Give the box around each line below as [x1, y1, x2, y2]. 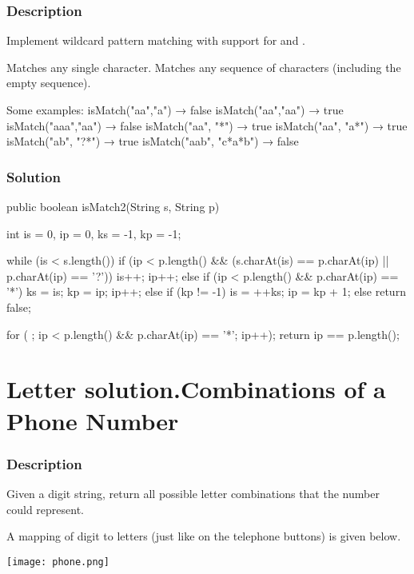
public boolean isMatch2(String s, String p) [6, 198, 220, 214]
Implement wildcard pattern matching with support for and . [6, 32, 305, 49]
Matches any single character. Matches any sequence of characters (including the [6, 58, 401, 75]
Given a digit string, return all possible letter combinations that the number [6, 484, 380, 501]
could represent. [6, 500, 84, 517]
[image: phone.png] [6, 556, 109, 568]
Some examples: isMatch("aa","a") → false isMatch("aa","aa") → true [6, 102, 344, 118]
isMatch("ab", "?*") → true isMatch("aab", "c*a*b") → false [6, 133, 299, 149]
